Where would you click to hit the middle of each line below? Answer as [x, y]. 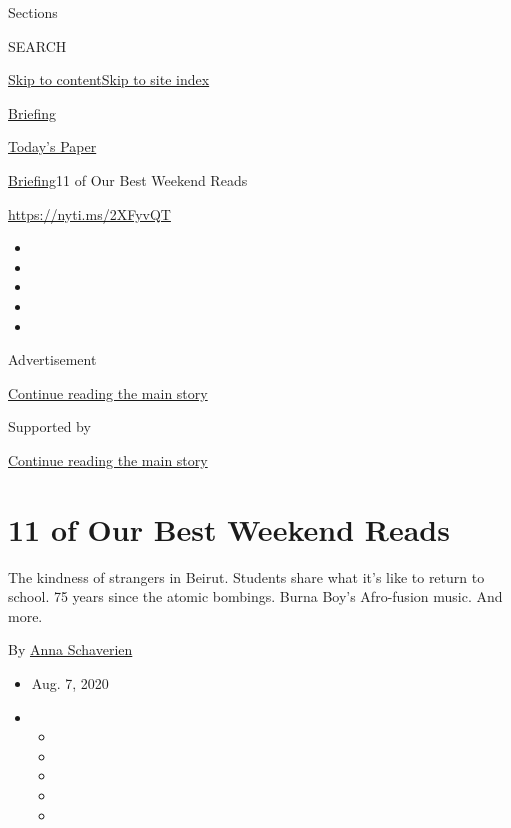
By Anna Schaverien [70, 649]
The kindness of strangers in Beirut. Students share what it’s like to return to [246, 576]
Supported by [49, 426]
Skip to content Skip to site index [109, 79]
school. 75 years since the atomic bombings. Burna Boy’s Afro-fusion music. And [255, 596]
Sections [33, 12]
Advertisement [52, 359]
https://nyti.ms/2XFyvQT [89, 213]
